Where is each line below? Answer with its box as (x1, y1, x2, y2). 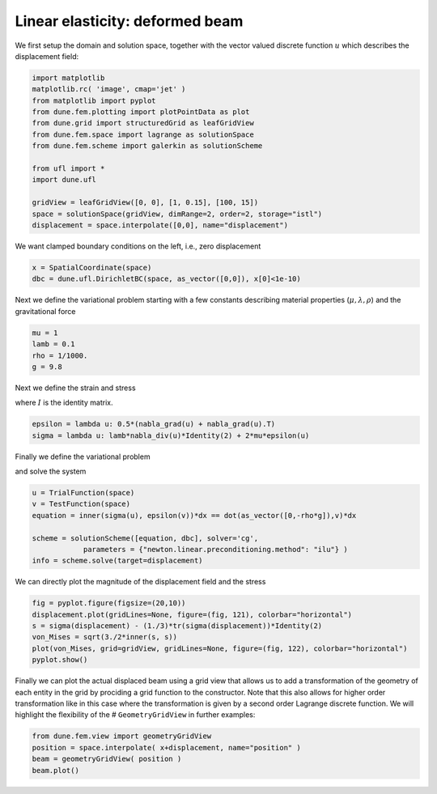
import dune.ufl (32, 175, 97, 185)
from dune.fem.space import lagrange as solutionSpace (32, 130, 254, 139)
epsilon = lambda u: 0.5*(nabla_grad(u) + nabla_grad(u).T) (32, 419, 276, 429)
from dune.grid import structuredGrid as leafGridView (32, 118, 254, 128)
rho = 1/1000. (32, 350, 88, 360)
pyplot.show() (32, 656, 88, 664)
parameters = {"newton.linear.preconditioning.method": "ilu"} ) (83, 545, 348, 554)
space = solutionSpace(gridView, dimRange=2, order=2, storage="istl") (32, 209, 323, 219)
